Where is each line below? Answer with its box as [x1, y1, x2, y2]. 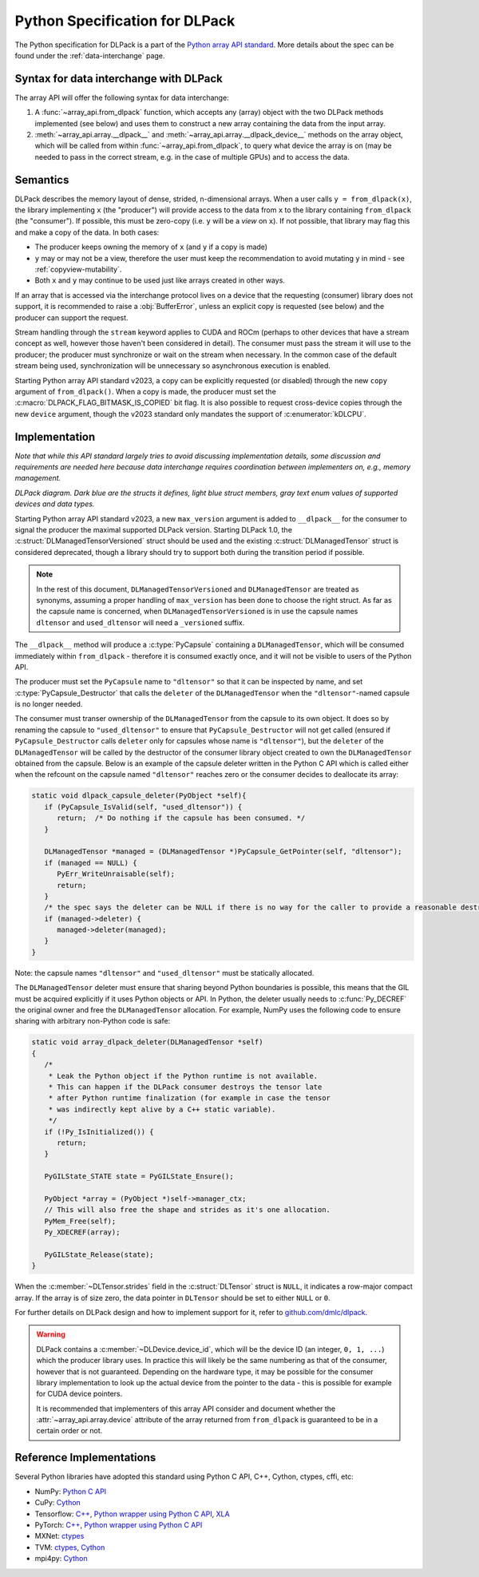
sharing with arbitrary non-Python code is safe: [14, 1016, 171, 1026]
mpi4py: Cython [34, 1554, 88, 1563]
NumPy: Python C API [34, 1486, 107, 1496]
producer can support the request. [14, 312, 129, 323]
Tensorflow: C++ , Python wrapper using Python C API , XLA [34, 1509, 231, 1519]
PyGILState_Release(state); [44, 1250, 155, 1259]
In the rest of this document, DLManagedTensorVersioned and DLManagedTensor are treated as [36, 584, 359, 594]
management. [14, 473, 61, 483]
